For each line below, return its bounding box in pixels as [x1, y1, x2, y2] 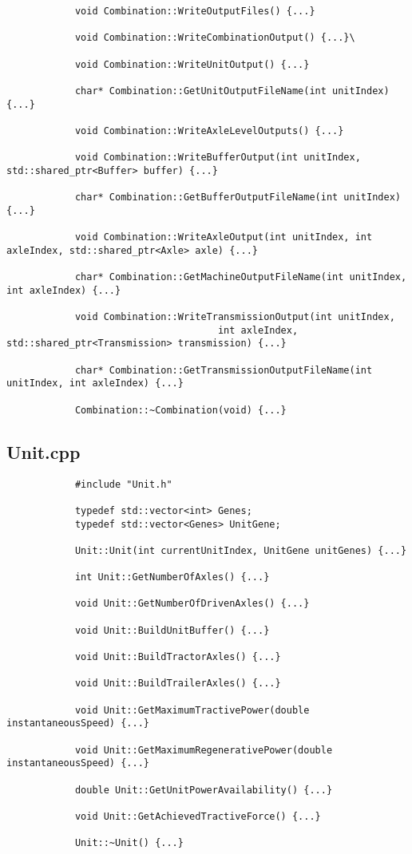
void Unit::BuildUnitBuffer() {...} [74, 624, 270, 636]
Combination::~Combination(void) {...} [74, 404, 287, 416]
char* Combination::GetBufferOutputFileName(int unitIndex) [74, 192, 401, 204]
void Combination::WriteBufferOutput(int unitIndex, [74, 152, 361, 164]
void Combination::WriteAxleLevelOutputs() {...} [74, 125, 344, 136]
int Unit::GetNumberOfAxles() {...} [74, 571, 270, 583]
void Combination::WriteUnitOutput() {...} [74, 58, 310, 70]
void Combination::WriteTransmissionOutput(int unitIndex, [74, 311, 395, 323]
